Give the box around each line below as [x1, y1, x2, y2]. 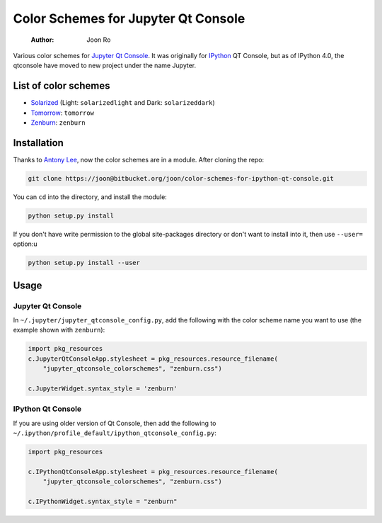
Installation [13, 137, 64, 149]
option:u [13, 240, 37, 248]
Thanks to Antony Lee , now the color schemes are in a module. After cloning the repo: [13, 155, 265, 164]
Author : [30, 35, 54, 44]
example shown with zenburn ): [13, 326, 105, 334]
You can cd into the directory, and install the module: [13, 192, 168, 201]
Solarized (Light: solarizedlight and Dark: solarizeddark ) [30, 99, 215, 107]
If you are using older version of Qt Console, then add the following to [13, 419, 216, 427]
